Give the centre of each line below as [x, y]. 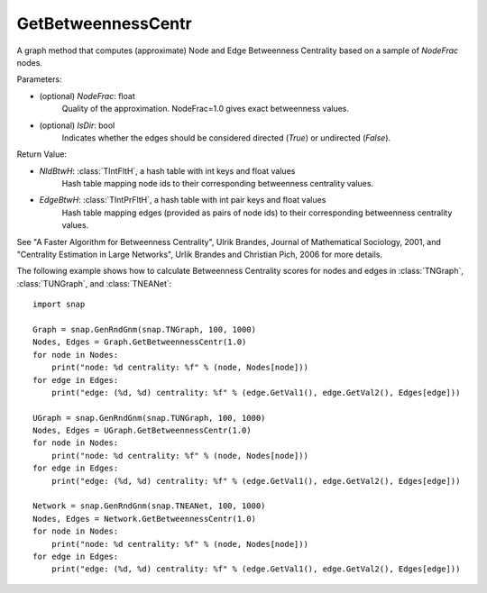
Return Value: [42, 154]
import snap [59, 305]
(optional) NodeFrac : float [87, 96]
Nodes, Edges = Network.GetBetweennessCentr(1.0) [145, 519]
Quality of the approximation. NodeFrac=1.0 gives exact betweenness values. [206, 109]
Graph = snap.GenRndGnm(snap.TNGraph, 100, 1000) [145, 329]
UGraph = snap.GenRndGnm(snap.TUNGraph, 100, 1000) [149, 418]
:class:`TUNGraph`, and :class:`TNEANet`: [94, 283]
